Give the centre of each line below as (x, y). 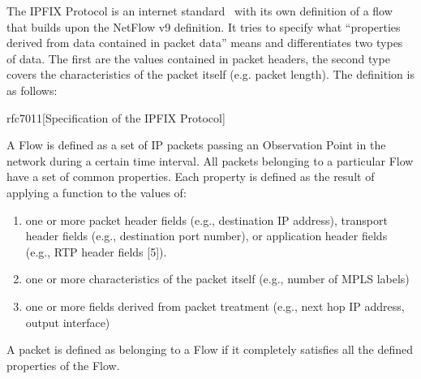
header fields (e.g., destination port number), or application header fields (206, 236)
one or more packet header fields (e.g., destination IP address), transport (206, 220)
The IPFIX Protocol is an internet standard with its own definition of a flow (200, 11)
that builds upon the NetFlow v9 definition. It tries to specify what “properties (204, 26)
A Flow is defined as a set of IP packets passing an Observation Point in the (196, 145)
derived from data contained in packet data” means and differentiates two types (205, 43)
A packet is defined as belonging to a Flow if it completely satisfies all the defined (210, 349)
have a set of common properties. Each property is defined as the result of (191, 177)
